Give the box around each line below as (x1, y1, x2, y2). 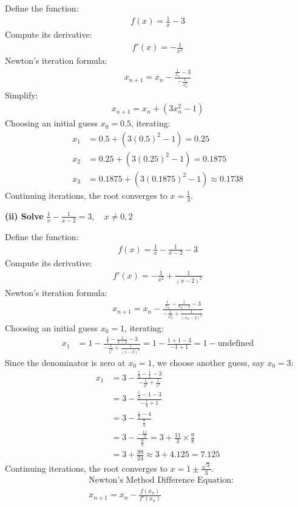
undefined (217, 339, 254, 348)
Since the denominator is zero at (5, 356, 126, 368)
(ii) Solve (5, 209, 44, 222)
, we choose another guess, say (152, 356, 265, 368)
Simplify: (5, 88, 38, 101)
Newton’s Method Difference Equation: (89, 475, 234, 485)
